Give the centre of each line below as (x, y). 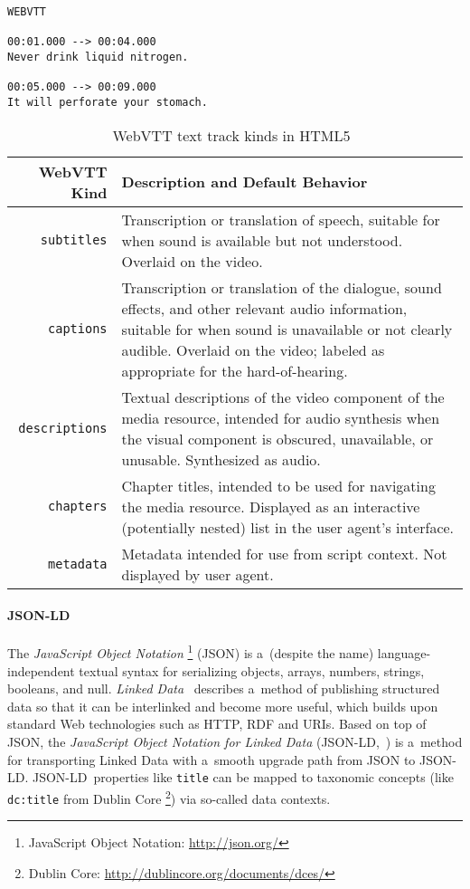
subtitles (74, 240)
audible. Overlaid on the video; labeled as (253, 349)
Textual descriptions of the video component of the (283, 397)
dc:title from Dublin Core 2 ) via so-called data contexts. (169, 797)
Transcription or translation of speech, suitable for (281, 219)
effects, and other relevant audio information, (264, 308)
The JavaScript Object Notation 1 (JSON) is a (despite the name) (191, 652)
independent (41, 670)
